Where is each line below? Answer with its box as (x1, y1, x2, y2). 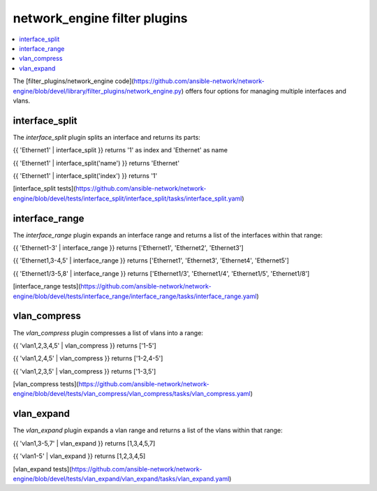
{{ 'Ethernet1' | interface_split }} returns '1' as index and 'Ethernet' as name (13, 146, 228, 154)
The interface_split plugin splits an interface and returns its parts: (13, 133, 200, 141)
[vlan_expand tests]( (13, 464, 72, 473)
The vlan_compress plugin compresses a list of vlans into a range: (13, 328, 204, 337)
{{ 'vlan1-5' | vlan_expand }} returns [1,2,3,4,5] (13, 452, 146, 460)
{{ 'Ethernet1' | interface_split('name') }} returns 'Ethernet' (13, 159, 180, 167)
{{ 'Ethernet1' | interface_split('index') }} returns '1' (13, 171, 158, 179)
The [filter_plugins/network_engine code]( (13, 77, 134, 85)
